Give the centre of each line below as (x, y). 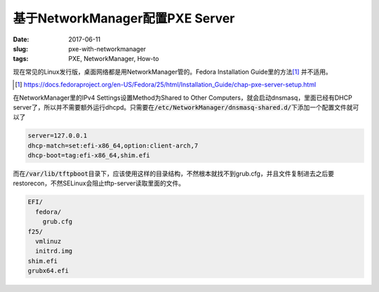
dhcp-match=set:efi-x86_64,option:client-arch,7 (113, 145)
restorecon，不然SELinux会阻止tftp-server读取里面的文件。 (99, 183)
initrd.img (54, 251)
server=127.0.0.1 (58, 136)
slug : (20, 48)
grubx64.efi (48, 271)
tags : (21, 59)
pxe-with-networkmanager (107, 48)
